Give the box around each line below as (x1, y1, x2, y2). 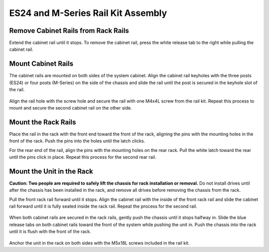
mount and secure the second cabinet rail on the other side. (9, 105, 132, 111)
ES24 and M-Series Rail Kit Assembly (9, 7, 167, 18)
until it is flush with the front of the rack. (9, 229, 92, 235)
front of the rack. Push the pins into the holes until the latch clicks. (9, 138, 145, 144)
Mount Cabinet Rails (9, 60, 74, 68)
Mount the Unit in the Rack (9, 167, 93, 175)
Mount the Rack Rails (9, 118, 76, 126)
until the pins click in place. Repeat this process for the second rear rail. (9, 154, 156, 160)
